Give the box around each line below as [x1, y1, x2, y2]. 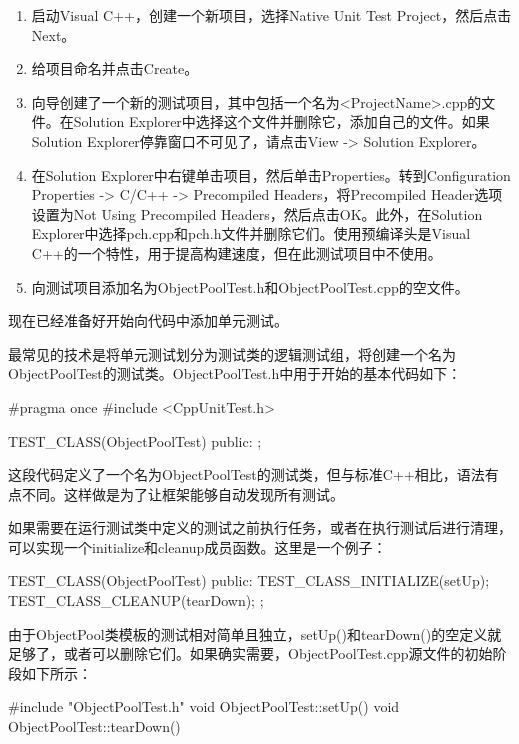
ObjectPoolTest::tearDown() [8, 716, 181, 737]
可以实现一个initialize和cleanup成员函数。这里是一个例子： [8, 536, 387, 557]
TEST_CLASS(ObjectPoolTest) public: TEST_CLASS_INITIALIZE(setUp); [8, 570, 490, 591]
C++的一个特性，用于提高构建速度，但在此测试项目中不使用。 [31, 242, 442, 263]
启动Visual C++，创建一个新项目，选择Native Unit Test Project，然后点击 [31, 5, 512, 25]
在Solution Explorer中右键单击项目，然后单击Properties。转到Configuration [31, 164, 511, 185]
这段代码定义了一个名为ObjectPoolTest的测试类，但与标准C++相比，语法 [8, 464, 485, 485]
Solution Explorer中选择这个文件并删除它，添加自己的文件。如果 [73, 111, 490, 132]
